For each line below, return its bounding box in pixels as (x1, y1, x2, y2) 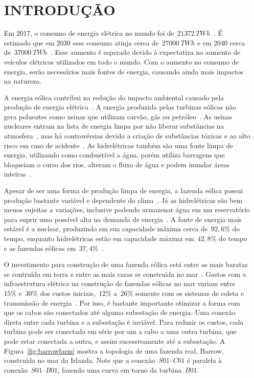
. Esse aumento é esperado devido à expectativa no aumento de (50, 47, 240, 57)
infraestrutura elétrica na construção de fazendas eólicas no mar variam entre (4, 278, 235, 289)
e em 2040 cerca (197, 37, 245, 47)
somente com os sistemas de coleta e (135, 288, 244, 298)
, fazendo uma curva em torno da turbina (57, 364, 182, 375)
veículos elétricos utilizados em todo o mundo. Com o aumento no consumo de (4, 56, 239, 67)
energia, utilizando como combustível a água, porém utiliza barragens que (4, 150, 225, 160)
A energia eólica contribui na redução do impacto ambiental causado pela (4, 92, 224, 102)
